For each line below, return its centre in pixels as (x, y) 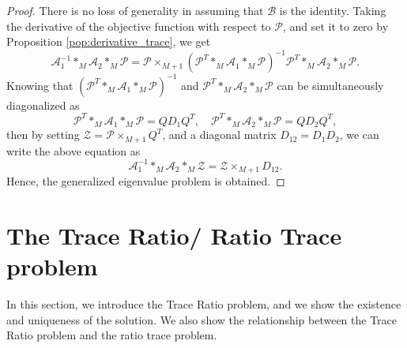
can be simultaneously (330, 85)
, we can (359, 135)
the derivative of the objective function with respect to (139, 26)
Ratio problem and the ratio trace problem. (112, 335)
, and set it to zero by (335, 26)
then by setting (43, 135)
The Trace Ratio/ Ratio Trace (174, 236)
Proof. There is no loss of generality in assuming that (135, 10)
